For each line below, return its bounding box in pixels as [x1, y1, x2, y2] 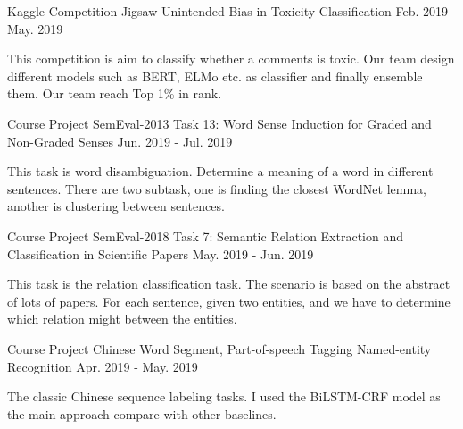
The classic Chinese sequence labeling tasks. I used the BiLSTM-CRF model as [7, 387, 441, 406]
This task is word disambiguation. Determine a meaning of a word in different [7, 162, 434, 181]
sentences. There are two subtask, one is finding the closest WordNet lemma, [7, 179, 426, 198]
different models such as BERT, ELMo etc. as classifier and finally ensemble [7, 66, 423, 85]
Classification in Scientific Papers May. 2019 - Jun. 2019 [7, 244, 314, 263]
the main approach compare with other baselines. [7, 404, 277, 423]
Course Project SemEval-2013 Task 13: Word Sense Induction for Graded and [7, 114, 432, 132]
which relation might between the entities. [7, 309, 237, 328]
